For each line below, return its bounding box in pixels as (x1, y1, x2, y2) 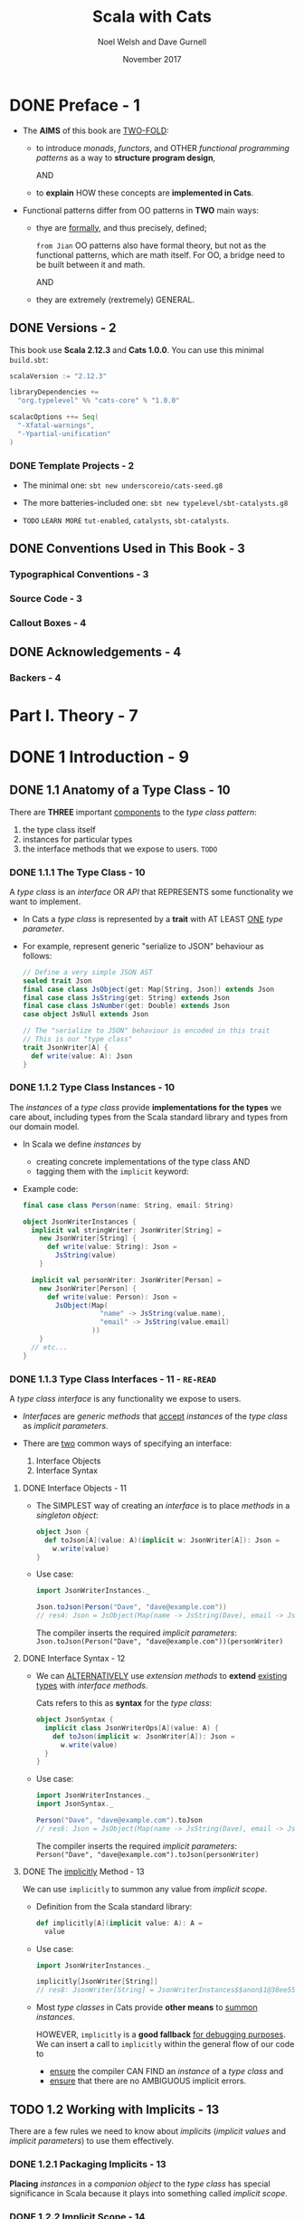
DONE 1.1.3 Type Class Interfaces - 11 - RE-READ (9, 1373, 217, 1386)
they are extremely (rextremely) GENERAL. (35, 294, 195, 305)
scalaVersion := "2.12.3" (9, 371, 107, 381)
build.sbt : (9, 354, 49, 365)
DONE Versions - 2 (9, 320, 117, 336)
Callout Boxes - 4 (9, 617, 87, 630)
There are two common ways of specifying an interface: (22, 1437, 233, 1449)
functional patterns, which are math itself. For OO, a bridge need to (35, 249, 285, 260)
